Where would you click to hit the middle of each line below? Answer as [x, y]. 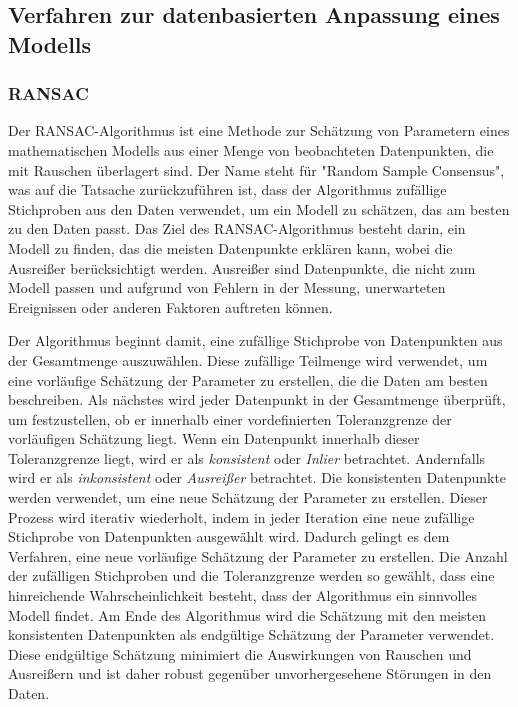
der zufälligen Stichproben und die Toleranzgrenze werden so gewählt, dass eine [251, 575]
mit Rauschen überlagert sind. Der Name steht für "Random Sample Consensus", [256, 169]
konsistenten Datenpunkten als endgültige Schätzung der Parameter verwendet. [251, 634]
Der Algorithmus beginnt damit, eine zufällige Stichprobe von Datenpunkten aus [255, 340]
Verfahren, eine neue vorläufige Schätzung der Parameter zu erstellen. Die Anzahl [258, 555]
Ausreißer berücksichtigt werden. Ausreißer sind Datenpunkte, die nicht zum [242, 267]
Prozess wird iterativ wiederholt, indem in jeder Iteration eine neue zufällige [241, 516]
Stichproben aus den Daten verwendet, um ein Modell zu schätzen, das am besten [259, 208]
